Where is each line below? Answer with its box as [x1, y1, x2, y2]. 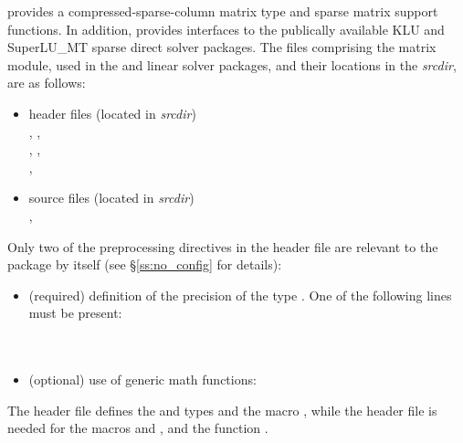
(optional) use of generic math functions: [28, 370, 257, 389]
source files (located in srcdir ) [28, 188, 195, 207]
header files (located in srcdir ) [28, 103, 196, 122]
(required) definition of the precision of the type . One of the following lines [28, 285, 452, 304]
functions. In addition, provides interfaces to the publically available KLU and [7, 19, 445, 38]
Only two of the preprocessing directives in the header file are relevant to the [7, 237, 438, 256]
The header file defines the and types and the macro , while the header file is [7, 400, 437, 419]
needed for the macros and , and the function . [7, 418, 268, 438]
